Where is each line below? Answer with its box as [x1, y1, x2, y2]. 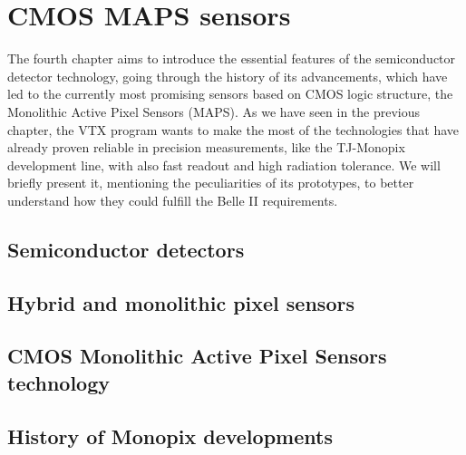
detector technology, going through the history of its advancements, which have [7, 66, 448, 85]
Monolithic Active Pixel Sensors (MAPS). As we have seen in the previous [7, 102, 421, 121]
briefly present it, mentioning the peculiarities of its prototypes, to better [7, 173, 414, 192]
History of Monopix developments [7, 421, 333, 450]
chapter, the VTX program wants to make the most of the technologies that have [7, 120, 460, 139]
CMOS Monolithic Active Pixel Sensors [7, 342, 387, 370]
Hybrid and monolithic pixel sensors [7, 288, 354, 316]
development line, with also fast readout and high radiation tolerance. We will [7, 155, 441, 174]
